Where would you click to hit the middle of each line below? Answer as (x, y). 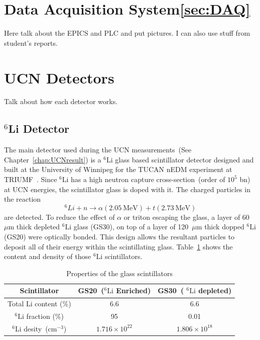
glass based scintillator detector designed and (184, 159)
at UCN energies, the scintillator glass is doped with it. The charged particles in (127, 189)
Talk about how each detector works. (61, 101)
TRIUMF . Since (31, 179)
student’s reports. (31, 42)
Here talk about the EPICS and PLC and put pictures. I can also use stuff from (127, 33)
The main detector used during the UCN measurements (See (98, 150)
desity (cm (40, 328)
